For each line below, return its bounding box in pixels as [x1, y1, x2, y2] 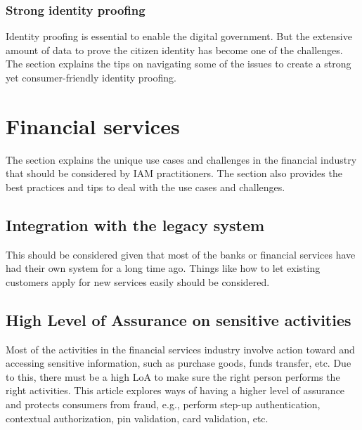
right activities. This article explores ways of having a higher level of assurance [6, 383, 345, 398]
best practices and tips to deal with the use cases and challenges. [6, 179, 285, 194]
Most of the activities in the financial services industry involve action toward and [6, 341, 355, 356]
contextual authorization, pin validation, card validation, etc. [6, 410, 269, 425]
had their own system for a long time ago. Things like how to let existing [6, 261, 321, 275]
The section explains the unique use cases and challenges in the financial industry [6, 152, 357, 167]
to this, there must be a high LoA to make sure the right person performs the [6, 369, 340, 384]
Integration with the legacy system [6, 214, 265, 235]
